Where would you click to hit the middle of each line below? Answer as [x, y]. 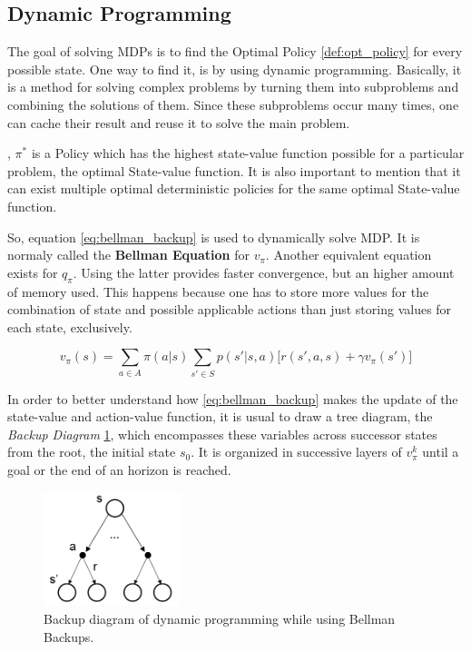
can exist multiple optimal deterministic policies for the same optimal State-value [234, 188]
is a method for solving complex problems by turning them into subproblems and [233, 87]
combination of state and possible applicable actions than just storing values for [230, 309]
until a [441, 452]
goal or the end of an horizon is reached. [119, 470]
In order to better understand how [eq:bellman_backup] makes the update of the [233, 398]
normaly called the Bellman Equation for [128, 255]
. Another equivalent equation [348, 255]
